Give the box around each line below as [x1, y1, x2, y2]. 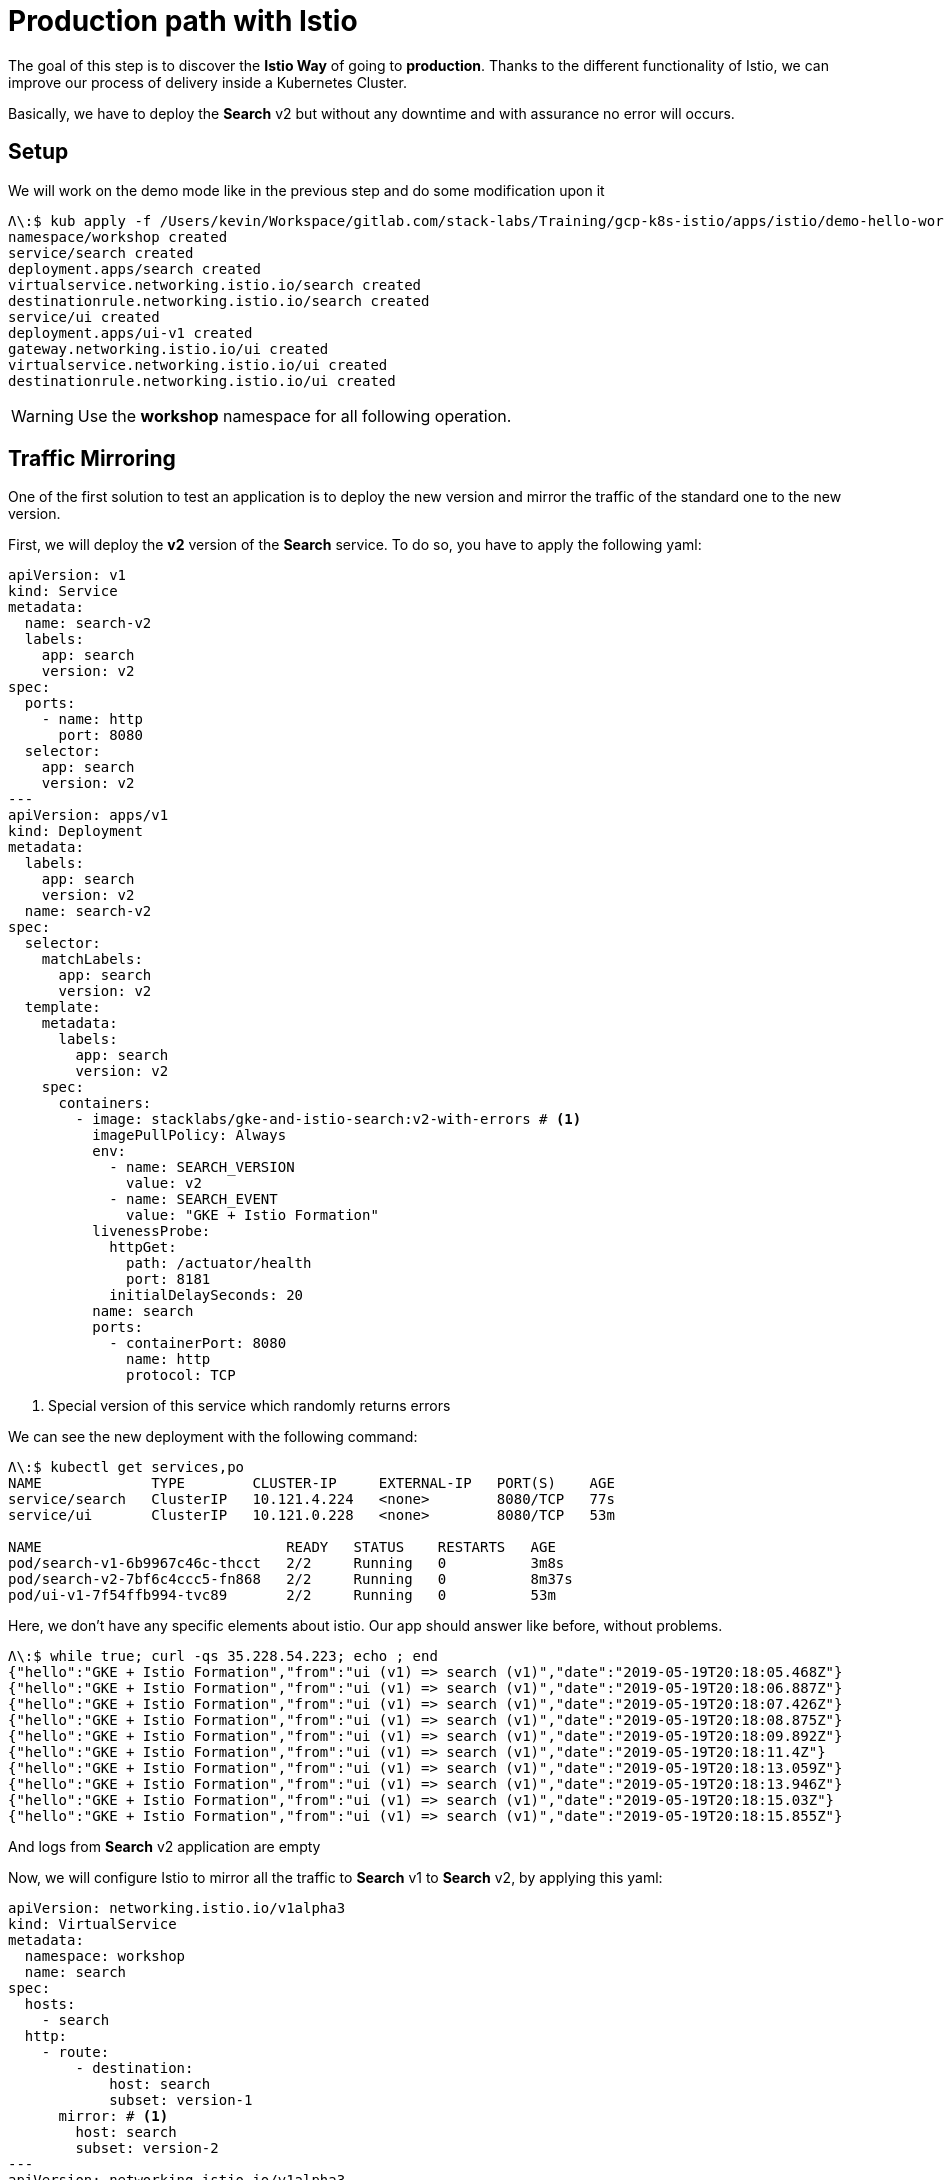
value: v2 [126, 1175, 202, 1192]
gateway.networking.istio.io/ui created [8, 340, 329, 357]
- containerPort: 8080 [109, 1335, 287, 1352]
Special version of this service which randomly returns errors [48, 1397, 451, 1415]
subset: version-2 [75, 2140, 219, 2157]
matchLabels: [41, 951, 143, 968]
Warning [11, 405, 74, 426]
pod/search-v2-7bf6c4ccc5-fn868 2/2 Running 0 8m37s [8, 1571, 573, 1588]
